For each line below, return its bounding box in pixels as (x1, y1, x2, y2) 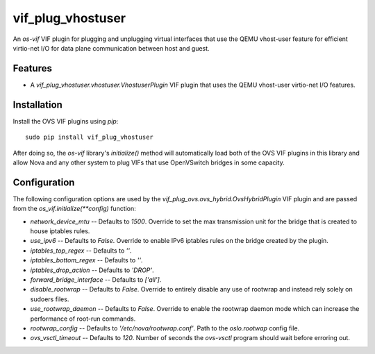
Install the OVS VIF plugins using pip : (12, 117, 119, 125)
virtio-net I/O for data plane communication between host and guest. (12, 44, 210, 52)
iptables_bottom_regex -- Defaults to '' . (30, 256, 143, 264)
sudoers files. (30, 295, 69, 303)
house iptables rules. (30, 227, 90, 235)
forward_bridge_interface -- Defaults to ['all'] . (30, 275, 162, 284)
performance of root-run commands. (30, 314, 136, 323)
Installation (12, 99, 62, 110)
